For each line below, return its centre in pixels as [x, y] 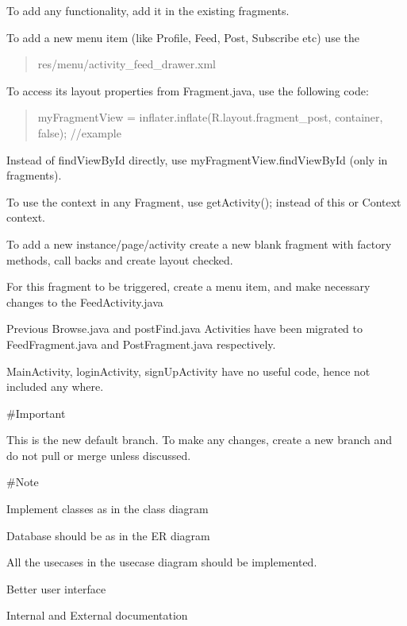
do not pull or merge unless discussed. [99, 455]
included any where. [55, 386]
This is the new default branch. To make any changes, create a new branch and [200, 440]
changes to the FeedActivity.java [85, 301]
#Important [36, 413]
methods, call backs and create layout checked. [120, 259]
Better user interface [56, 588]
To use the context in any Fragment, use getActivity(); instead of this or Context [204, 201]
